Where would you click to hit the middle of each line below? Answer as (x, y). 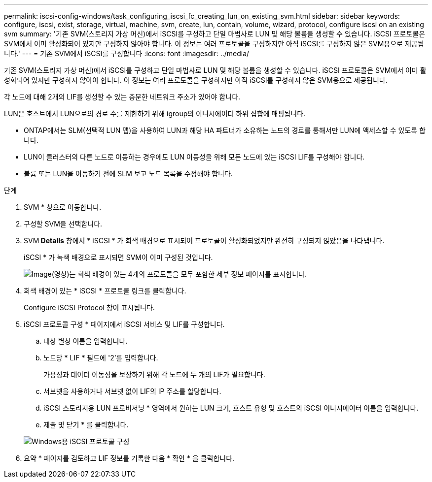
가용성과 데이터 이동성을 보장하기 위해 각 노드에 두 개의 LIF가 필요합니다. (154, 374)
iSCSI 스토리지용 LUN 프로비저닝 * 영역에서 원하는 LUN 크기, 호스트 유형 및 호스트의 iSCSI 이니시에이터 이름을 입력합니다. (231, 408)
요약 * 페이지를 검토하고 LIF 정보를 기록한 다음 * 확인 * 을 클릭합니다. (129, 458)
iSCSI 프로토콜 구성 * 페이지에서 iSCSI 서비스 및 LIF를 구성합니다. (124, 324)
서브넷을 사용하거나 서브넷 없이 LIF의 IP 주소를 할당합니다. (132, 391)
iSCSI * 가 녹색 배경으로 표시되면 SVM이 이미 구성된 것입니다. (118, 257)
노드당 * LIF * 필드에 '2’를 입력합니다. (101, 358)
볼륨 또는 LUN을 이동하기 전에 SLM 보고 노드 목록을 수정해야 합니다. (128, 174)
